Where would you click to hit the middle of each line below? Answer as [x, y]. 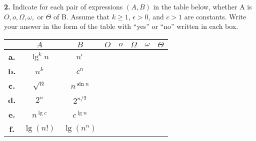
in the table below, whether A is [202, 6]
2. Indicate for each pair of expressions [63, 6]
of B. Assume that [82, 16]
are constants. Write [215, 16]
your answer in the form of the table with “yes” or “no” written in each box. [121, 26]
